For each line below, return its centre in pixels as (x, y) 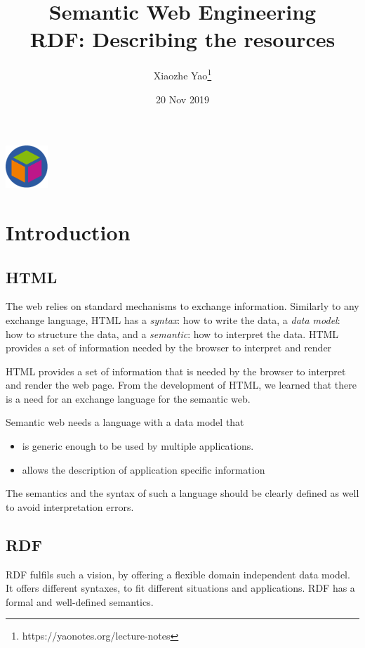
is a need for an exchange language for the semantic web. (128, 398)
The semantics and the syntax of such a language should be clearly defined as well (182, 493)
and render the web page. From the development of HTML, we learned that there (181, 385)
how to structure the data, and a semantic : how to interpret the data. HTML (172, 333)
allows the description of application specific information (144, 469)
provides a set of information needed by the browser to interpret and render (169, 348)
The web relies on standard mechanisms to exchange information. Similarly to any (182, 306)
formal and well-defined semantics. (80, 601)
